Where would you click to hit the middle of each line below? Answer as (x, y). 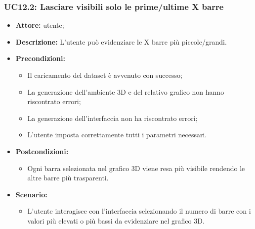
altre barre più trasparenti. (68, 178)
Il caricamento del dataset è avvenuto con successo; (105, 75)
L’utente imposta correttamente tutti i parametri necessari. (117, 135)
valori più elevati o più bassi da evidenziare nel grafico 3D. (116, 220)
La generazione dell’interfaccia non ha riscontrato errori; (112, 118)
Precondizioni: (40, 58)
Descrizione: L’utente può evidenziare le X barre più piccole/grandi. (121, 41)
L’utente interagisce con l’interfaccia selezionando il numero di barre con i (139, 211)
